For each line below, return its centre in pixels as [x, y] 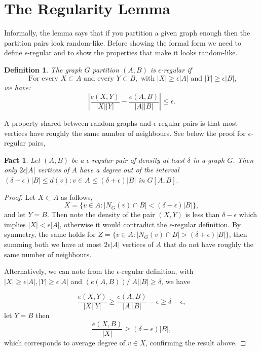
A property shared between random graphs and [78, 123]
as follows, [77, 197]
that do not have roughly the [209, 244]
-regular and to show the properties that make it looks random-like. [133, 52]
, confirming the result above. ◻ [196, 343]
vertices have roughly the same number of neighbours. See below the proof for [125, 133]
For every [43, 78]
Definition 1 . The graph [43, 69]
